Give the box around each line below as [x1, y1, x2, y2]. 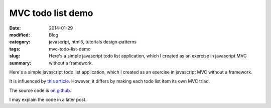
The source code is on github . [9, 87, 71, 93]
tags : [9, 45, 21, 52]
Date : [9, 25, 21, 31]
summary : [9, 60, 32, 66]
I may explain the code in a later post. [9, 96, 87, 102]
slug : [9, 53, 20, 59]
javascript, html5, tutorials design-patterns [49, 39, 137, 45]
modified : [9, 31, 30, 37]
